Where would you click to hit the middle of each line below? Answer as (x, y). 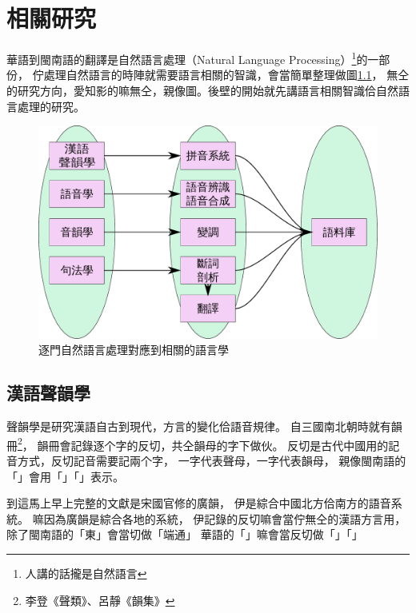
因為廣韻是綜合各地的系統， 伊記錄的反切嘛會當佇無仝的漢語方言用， (225, 518)
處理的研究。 (51, 106)
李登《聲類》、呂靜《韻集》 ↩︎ (100, 600)
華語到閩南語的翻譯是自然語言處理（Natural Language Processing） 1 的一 (193, 58)
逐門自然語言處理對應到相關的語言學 (134, 350)
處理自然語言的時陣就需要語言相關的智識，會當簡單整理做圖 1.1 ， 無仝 (226, 75)
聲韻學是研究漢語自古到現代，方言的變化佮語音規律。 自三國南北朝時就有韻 (204, 426)
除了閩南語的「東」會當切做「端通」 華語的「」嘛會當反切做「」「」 (185, 534)
